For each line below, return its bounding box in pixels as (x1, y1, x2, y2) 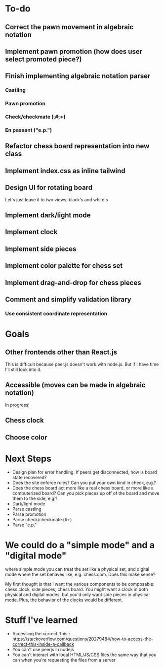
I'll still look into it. (5, 366, 41, 372)
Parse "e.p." (12, 522, 37, 528)
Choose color (5, 433, 47, 441)
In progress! (5, 402, 30, 408)
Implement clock (5, 228, 58, 236)
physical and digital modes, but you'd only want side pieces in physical (5, 592, 150, 598)
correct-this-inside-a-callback (12, 641, 74, 647)
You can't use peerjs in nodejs (12, 647, 74, 653)
